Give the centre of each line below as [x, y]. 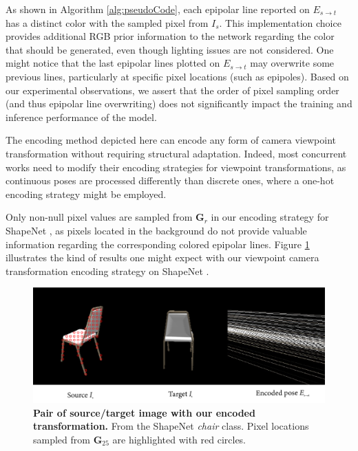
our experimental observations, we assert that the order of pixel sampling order [172, 90]
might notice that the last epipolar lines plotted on [113, 63]
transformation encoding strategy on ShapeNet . [107, 271]
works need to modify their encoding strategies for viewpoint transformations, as [176, 167]
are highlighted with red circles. [179, 439]
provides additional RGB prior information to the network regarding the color [170, 36]
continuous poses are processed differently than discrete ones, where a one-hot [170, 180]
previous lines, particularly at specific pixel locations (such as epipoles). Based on [177, 76]
